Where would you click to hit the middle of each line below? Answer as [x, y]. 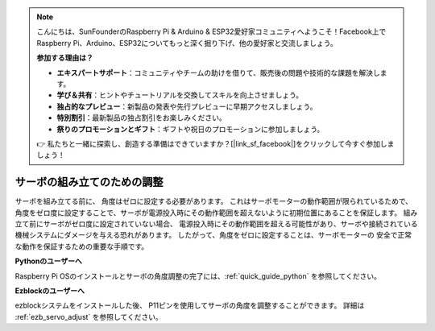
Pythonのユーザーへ [48, 261]
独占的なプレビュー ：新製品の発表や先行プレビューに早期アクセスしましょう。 [187, 106]
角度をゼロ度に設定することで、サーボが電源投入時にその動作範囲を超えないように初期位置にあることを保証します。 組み [216, 213]
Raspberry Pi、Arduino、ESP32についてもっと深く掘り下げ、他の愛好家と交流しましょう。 [187, 43]
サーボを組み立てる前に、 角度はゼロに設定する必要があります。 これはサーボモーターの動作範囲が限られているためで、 [214, 201]
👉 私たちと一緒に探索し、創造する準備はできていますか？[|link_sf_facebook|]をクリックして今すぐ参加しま [215, 143]
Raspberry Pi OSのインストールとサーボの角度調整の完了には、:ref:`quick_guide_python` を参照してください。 [198, 276]
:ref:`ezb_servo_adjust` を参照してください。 [89, 317]
